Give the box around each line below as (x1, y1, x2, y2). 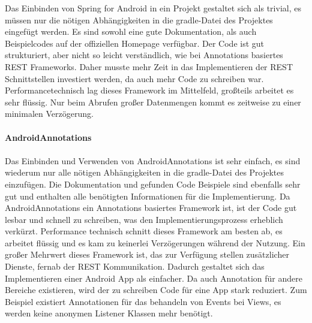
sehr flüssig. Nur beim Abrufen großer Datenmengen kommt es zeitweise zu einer (5, 95, 301, 108)
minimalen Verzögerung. (5, 107, 94, 120)
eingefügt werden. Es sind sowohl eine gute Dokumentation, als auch (5, 25, 257, 38)
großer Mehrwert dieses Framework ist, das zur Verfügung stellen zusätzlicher (5, 248, 289, 261)
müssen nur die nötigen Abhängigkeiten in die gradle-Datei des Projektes (5, 13, 273, 26)
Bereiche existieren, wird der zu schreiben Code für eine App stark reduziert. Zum (5, 283, 307, 296)
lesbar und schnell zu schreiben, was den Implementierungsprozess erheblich (5, 213, 283, 225)
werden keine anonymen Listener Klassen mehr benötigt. (5, 307, 213, 319)
